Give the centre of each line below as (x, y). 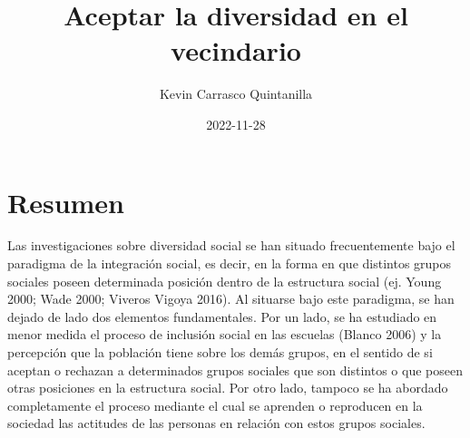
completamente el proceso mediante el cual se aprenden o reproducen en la (215, 405)
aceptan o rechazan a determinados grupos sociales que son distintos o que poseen (235, 370)
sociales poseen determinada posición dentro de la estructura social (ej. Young (225, 281)
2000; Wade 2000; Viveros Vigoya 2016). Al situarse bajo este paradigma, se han (231, 299)
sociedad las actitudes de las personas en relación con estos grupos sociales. (216, 423)
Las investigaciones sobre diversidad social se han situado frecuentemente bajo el (231, 245)
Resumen (66, 202)
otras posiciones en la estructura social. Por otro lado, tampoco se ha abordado (228, 388)
